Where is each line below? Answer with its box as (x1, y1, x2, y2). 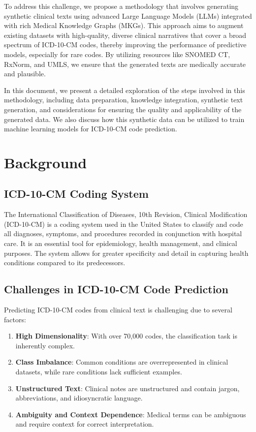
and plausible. (4, 68, 46, 79)
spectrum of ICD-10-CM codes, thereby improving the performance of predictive (4, 39, 247, 50)
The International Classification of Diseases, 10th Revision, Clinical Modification (4, 209, 248, 219)
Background (4, 152, 87, 172)
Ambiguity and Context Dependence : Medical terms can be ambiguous (15, 409, 246, 419)
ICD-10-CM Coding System (4, 186, 149, 201)
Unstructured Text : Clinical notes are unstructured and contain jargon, (15, 383, 240, 393)
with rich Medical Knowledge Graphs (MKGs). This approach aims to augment (4, 20, 244, 31)
